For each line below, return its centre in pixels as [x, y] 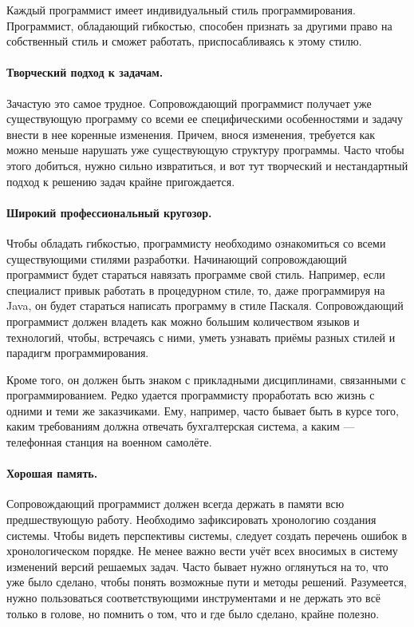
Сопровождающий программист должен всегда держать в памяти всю [175, 504]
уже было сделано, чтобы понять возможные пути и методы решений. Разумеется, [207, 582]
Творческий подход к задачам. [85, 72]
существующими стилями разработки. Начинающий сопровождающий [177, 258]
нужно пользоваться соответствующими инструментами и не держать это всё [194, 598]
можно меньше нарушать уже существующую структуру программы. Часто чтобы [205, 150]
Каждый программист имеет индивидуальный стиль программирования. [181, 10]
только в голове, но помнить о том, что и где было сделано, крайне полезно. [193, 613]
